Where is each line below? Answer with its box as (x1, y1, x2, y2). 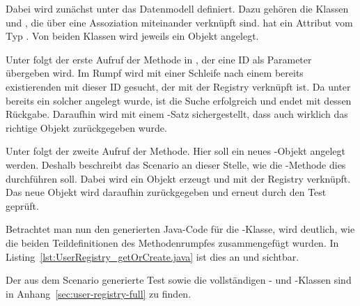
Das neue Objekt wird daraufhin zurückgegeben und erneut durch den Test (6, 185, 327, 199)
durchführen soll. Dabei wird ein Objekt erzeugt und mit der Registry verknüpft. (6, 171, 351, 185)
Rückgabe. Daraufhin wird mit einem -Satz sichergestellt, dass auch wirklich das (6, 107, 348, 121)
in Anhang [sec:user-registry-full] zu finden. (6, 286, 191, 300)
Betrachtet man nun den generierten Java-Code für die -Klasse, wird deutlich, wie (6, 222, 355, 236)
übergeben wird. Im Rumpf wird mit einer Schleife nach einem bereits (6, 66, 304, 80)
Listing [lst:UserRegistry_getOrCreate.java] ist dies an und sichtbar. (6, 249, 299, 263)
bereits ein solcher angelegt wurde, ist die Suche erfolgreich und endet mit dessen (6, 93, 352, 107)
